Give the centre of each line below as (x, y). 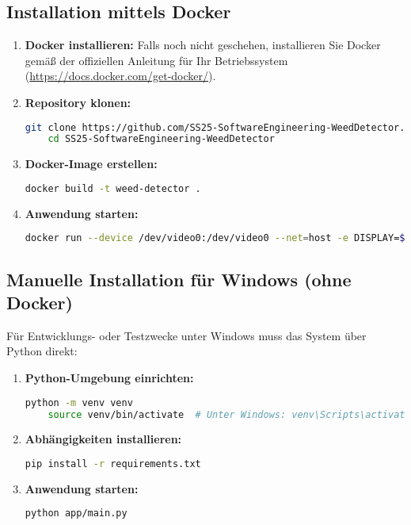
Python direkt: (42, 351)
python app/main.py (76, 514)
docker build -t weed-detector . (113, 188)
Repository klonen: (78, 102)
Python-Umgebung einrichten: (109, 378)
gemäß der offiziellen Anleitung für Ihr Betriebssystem (156, 60)
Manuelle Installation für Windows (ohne (179, 279)
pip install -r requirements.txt (113, 464)
